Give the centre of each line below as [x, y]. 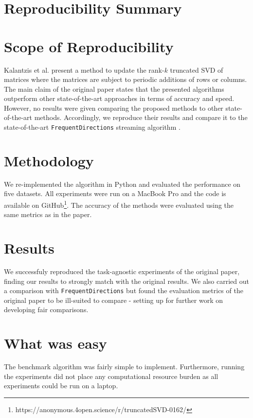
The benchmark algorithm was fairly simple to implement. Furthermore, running [124, 367]
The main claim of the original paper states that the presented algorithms [114, 89]
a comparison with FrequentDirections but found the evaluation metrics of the [124, 290]
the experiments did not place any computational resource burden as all [111, 376]
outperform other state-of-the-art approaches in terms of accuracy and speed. [119, 98]
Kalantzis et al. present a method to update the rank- [84, 70]
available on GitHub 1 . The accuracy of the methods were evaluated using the [119, 204]
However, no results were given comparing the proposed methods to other [114, 108]
